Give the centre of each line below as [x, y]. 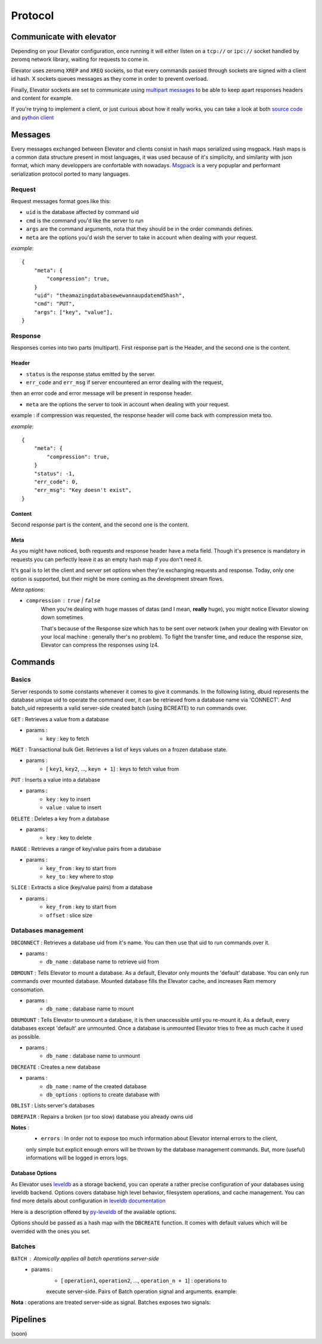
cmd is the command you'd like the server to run [85, 221]
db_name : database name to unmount [93, 1056]
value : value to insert [74, 807]
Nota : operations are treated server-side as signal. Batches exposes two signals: [111, 1302]
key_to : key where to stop [80, 876]
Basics [21, 679]
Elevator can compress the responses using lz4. [100, 645]
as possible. [26, 1036]
